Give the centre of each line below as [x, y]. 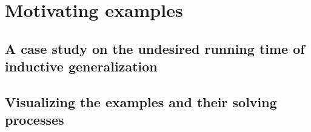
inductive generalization [81, 66]
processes [35, 120]
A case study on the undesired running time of [155, 48]
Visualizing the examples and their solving [141, 101]
